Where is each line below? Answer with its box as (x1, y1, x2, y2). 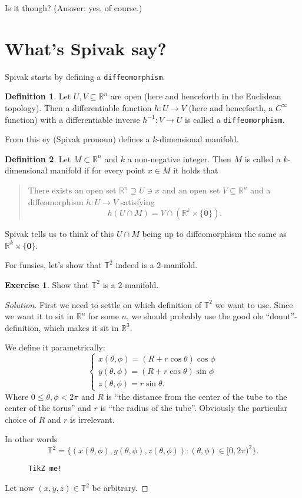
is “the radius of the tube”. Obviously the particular (100, 402, 288, 414)
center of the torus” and (5, 402, 91, 414)
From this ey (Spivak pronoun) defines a (5, 133, 150, 145)
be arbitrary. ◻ (92, 482, 148, 494)
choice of (5, 413, 36, 425)
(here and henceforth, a (188, 101, 273, 113)
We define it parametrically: (5, 341, 105, 353)
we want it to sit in (5, 310, 74, 322)
